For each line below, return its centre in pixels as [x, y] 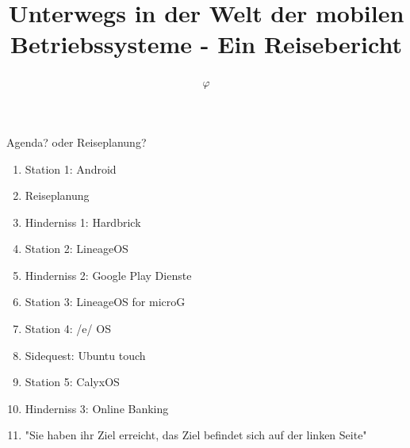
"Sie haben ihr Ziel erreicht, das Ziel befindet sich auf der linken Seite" [196, 435]
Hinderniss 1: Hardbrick [83, 222]
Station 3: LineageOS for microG [105, 302]
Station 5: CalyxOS [72, 382]
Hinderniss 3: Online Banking [97, 408]
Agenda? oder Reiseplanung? [77, 142]
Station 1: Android [71, 168]
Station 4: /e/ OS [68, 329]
